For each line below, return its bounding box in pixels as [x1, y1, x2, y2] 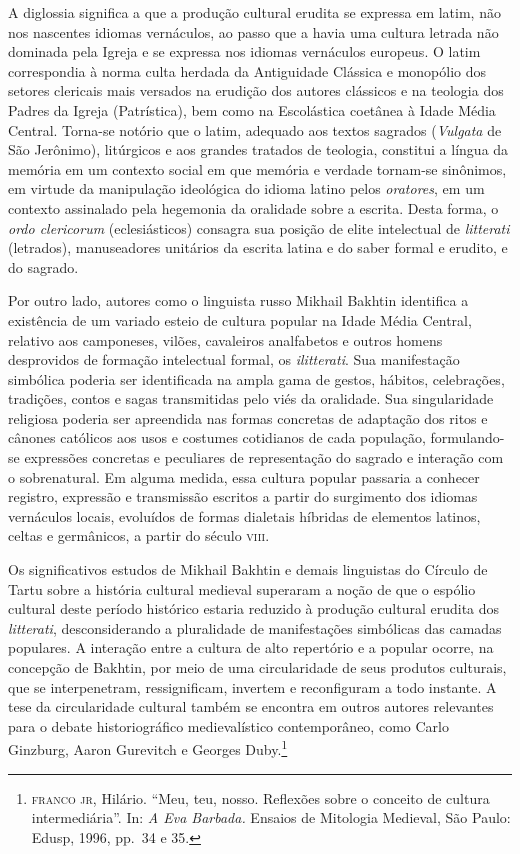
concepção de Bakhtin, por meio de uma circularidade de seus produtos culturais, [8, 657, 507, 677]
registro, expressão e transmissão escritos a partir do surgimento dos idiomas [8, 486, 478, 507]
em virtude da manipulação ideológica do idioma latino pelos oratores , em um [8, 178, 485, 199]
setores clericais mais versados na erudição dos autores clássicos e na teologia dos [8, 80, 504, 101]
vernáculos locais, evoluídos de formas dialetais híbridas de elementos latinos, [8, 505, 481, 526]
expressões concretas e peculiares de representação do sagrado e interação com [24, 447, 504, 468]
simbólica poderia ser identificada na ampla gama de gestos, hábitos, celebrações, [8, 368, 505, 389]
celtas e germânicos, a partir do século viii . [8, 525, 270, 546]
